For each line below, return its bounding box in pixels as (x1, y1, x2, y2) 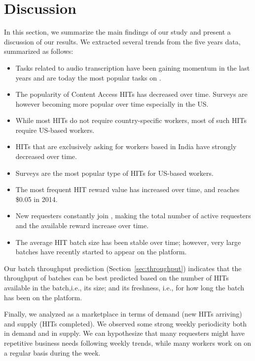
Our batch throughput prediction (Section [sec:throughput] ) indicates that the (4, 263, 242, 273)
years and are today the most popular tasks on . (15, 72, 161, 82)
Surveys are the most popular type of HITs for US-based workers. (15, 167, 214, 178)
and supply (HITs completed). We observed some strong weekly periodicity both (4, 318, 247, 328)
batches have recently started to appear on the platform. (15, 246, 187, 257)
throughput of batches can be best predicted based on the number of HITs (4, 273, 229, 283)
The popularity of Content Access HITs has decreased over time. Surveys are (15, 89, 248, 99)
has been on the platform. (4, 292, 82, 302)
